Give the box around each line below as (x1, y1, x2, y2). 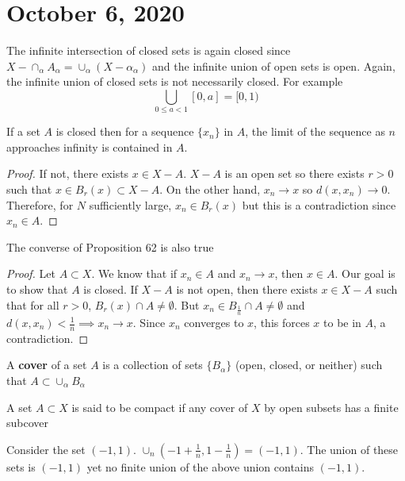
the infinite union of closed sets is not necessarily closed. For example (6, 73, 343, 90)
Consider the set (6, 441, 86, 457)
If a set (6, 123, 40, 140)
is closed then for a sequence (55, 123, 194, 140)
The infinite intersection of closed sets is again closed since (6, 42, 291, 59)
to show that (6, 280, 68, 297)
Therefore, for (6, 196, 74, 213)
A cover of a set (6, 356, 87, 373)
